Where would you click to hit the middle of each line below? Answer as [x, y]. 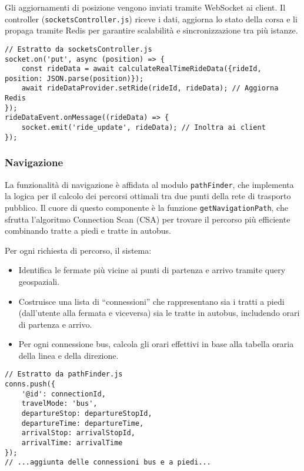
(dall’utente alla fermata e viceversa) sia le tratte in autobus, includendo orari [159, 313]
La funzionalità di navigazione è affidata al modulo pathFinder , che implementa [149, 184]
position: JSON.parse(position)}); [74, 78]
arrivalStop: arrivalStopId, [78, 433]
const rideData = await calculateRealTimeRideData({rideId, [141, 69]
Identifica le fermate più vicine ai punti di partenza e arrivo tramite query [152, 270]
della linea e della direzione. [69, 355]
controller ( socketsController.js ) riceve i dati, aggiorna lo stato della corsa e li [151, 18]
